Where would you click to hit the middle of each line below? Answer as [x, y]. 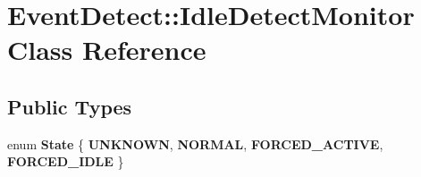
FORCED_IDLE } [66, 161]
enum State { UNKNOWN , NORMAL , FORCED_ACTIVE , [195, 143]
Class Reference [107, 50]
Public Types [70, 106]
